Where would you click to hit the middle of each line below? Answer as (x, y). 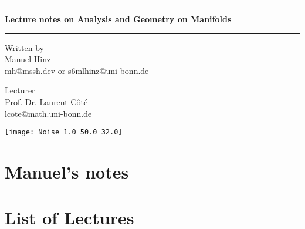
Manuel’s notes (67, 171)
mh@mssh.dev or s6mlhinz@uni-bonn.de (77, 70)
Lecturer (20, 90)
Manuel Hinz (28, 59)
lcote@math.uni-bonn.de (48, 113)
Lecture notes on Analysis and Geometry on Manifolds (118, 19)
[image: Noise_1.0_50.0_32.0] (64, 132)
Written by (24, 47)
